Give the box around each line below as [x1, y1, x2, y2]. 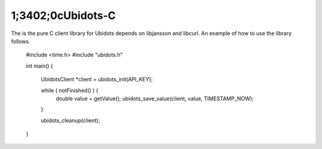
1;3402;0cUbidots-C [11, 9, 116, 22]
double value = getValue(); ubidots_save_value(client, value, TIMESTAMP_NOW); [55, 95, 254, 102]
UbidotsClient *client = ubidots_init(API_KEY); [41, 76, 153, 83]
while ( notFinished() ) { [41, 87, 98, 94]
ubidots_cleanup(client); [41, 116, 101, 124]
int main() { [26, 62, 54, 69]
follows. [11, 37, 30, 45]
